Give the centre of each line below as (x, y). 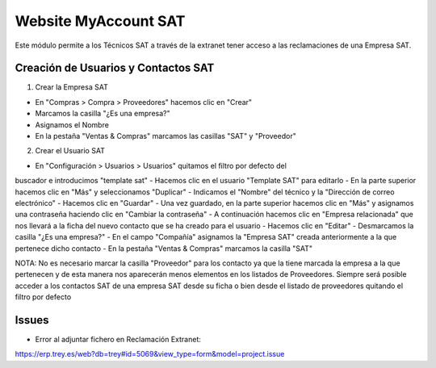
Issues (32, 320)
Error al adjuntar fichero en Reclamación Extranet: (118, 339)
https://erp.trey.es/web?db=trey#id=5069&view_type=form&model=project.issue (150, 354)
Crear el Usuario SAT (70, 151)
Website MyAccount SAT (100, 21)
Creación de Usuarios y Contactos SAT (115, 68)
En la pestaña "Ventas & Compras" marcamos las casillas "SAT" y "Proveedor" (166, 136)
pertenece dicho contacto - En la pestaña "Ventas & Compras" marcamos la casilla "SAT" (164, 248)
